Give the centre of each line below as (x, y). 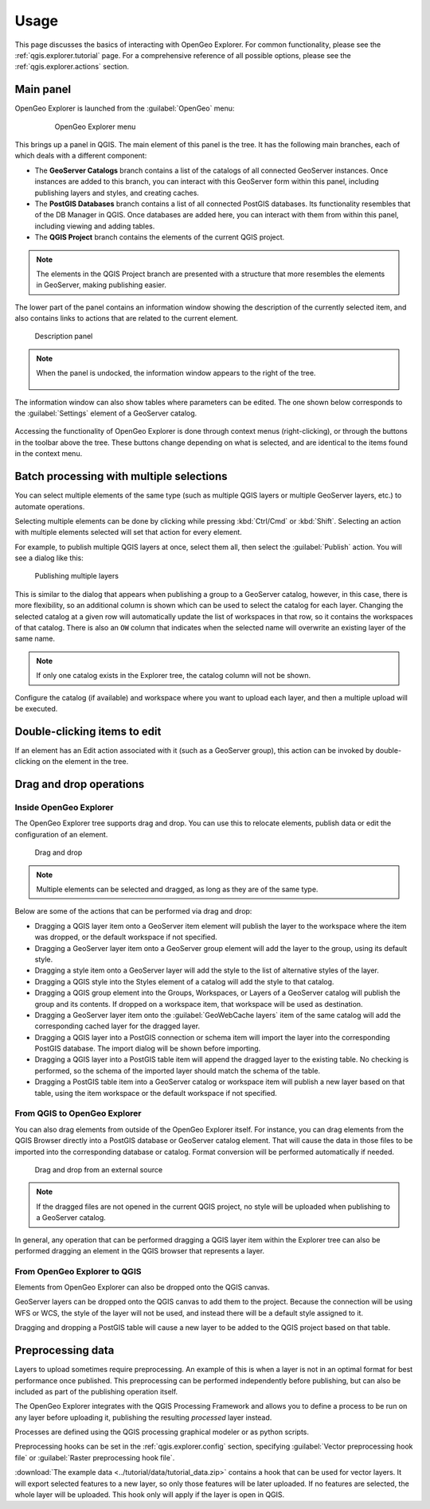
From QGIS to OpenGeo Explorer (78, 1113)
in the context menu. (49, 454)
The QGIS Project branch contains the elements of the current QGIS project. (160, 237)
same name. (35, 639)
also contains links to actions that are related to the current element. (127, 318)
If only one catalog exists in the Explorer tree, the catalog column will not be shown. (174, 676)
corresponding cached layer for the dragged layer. (117, 1026)
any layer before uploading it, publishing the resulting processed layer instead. (143, 1417)
